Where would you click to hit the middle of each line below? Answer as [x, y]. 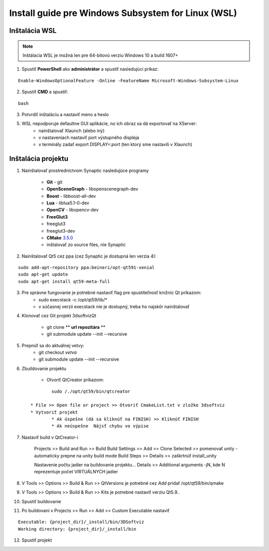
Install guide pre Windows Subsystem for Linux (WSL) [123, 13]
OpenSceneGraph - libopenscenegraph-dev [92, 189]
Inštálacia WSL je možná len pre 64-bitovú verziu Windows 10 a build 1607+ [100, 55]
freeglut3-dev [61, 231]
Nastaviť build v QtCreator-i [50, 437]
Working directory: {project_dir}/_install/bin [77, 529]
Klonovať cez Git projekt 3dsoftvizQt [59, 316]
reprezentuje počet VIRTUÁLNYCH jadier [76, 472]
